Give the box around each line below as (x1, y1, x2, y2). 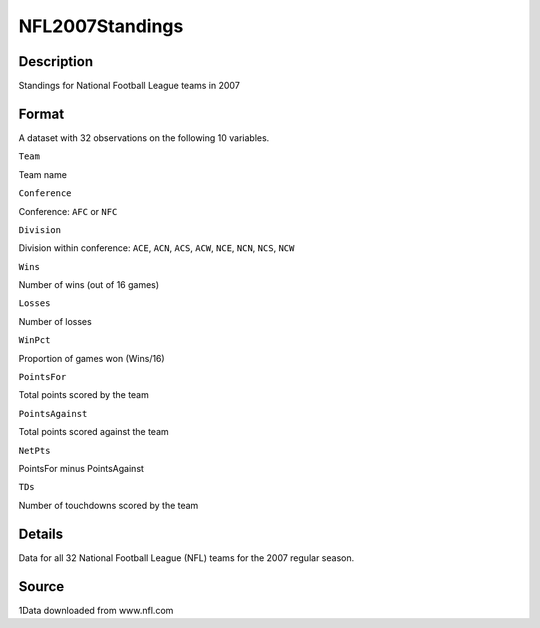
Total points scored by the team (18, 389, 149, 401)
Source (18, 578, 65, 595)
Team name (18, 168, 67, 180)
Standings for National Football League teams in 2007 (18, 80, 240, 92)
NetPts (18, 445, 51, 456)
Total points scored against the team (18, 426, 169, 438)
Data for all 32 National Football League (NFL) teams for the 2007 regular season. (18, 551, 355, 564)
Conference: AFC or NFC (18, 205, 118, 217)
